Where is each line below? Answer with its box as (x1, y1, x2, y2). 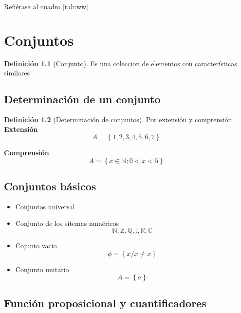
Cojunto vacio (15, 240, 57, 251)
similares (4, 68, 30, 78)
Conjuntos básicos (4, 179, 96, 194)
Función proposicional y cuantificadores (4, 295, 206, 310)
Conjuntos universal (15, 202, 75, 212)
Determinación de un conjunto (4, 92, 161, 107)
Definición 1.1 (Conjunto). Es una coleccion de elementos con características (4, 58, 237, 68)
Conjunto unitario (15, 264, 69, 274)
